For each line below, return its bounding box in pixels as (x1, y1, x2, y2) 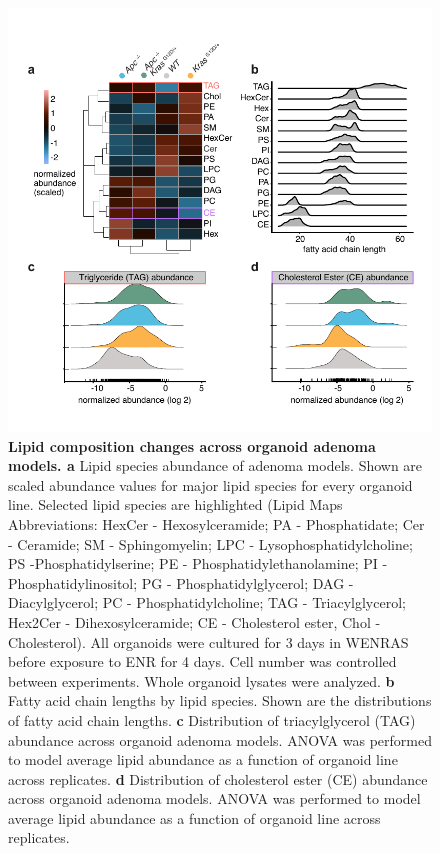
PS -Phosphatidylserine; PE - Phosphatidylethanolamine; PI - (8, 553, 388, 574)
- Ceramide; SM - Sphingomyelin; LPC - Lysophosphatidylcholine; (8, 533, 413, 554)
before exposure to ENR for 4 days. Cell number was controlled (8, 651, 397, 672)
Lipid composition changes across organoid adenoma (8, 435, 376, 456)
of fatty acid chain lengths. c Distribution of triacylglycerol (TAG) (8, 709, 416, 730)
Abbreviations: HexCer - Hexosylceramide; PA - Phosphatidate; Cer (8, 513, 425, 534)
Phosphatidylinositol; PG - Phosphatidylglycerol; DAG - (8, 572, 354, 593)
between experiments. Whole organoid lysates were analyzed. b (8, 670, 395, 691)
